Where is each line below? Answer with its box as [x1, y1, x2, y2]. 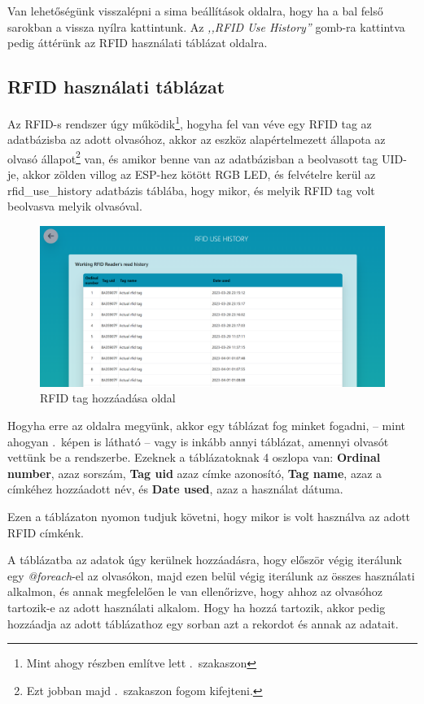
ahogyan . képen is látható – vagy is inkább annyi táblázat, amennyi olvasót [7, 432, 389, 450]
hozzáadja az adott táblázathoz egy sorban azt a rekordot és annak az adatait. [7, 615, 399, 632]
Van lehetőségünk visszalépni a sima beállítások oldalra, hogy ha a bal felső [7, 2, 383, 19]
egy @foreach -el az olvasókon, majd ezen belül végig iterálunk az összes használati [7, 567, 415, 584]
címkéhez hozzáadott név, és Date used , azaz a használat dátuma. [7, 480, 343, 498]
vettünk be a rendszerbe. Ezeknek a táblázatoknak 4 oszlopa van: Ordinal [7, 449, 381, 466]
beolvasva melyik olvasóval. [7, 198, 142, 215]
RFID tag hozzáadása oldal [40, 389, 176, 406]
